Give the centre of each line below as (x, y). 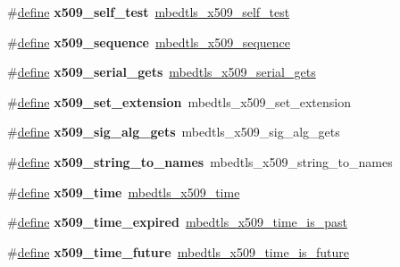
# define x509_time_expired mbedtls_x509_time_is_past (177, 222)
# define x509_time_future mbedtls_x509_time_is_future (179, 251)
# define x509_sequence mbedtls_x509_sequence (149, 42)
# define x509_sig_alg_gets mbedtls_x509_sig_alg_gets (174, 132)
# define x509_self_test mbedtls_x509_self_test (149, 12)
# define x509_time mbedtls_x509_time (124, 192)
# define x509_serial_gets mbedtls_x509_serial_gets (162, 72)
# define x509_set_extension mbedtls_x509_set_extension (179, 101)
